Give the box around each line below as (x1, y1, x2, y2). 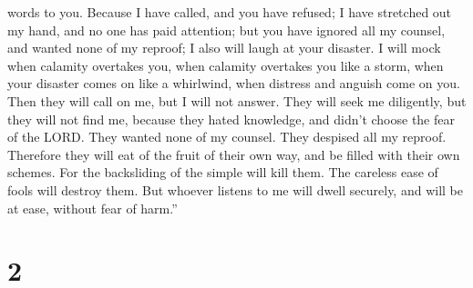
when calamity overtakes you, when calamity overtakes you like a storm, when (7, 55, 444, 74)
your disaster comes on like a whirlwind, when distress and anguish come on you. (7, 74, 460, 93)
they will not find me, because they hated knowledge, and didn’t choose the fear (7, 109, 455, 128)
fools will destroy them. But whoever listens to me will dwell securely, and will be (7, 180, 463, 199)
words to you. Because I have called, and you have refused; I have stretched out (7, 3, 452, 21)
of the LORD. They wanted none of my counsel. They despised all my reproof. (7, 127, 447, 146)
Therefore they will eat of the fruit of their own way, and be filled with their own (7, 144, 460, 164)
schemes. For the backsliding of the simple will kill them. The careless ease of (7, 163, 438, 182)
